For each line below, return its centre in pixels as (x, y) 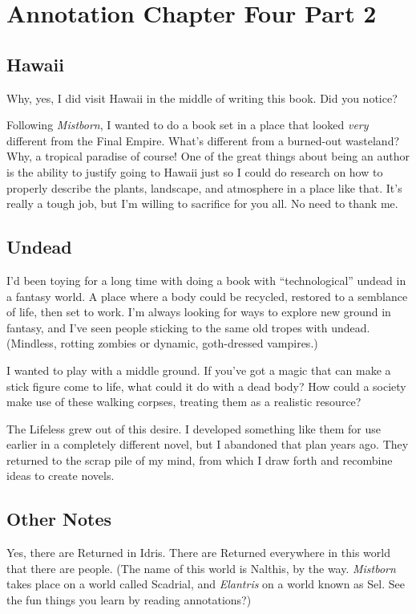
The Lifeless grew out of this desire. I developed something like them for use (194, 428)
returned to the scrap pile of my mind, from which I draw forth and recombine (200, 459)
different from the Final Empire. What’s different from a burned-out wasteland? (203, 140)
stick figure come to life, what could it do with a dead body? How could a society (206, 386)
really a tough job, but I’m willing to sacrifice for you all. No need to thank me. (202, 203)
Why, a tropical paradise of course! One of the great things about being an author (208, 156)
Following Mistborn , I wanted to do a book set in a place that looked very (188, 125)
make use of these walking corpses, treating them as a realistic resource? (184, 402)
